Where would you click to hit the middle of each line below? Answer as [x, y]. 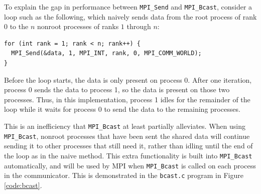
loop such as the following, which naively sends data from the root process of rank [130, 16]
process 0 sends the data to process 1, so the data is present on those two [117, 89]
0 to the [16, 26]
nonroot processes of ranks [78, 26]
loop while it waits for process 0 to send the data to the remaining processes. [122, 109]
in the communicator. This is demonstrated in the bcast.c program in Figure [124, 175]
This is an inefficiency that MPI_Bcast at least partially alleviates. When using [125, 126]
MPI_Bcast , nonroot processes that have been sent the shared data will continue [127, 136]
